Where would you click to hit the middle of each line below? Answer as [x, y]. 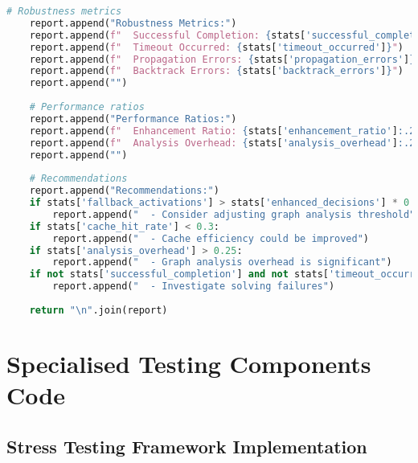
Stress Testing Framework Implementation [187, 446]
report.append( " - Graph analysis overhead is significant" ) [222, 262]
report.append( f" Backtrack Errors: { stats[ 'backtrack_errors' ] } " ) [217, 71]
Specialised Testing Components [189, 363]
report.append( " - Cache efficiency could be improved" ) [211, 238]
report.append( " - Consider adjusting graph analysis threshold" [234, 214]
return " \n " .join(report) [98, 310]
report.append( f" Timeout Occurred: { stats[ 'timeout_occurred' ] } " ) [217, 47]
